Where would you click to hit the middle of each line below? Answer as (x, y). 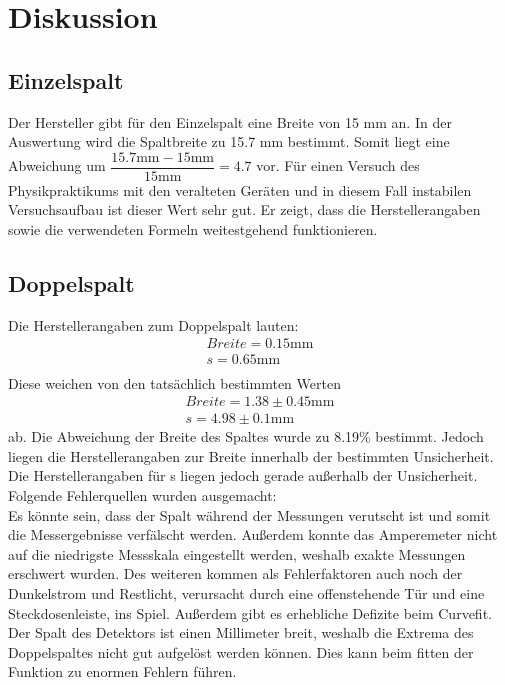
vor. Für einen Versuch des (338, 165)
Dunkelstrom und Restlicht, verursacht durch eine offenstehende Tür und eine (246, 592)
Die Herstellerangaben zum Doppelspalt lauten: (153, 324)
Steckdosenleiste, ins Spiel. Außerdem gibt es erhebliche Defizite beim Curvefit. (250, 612)
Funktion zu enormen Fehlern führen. (122, 671)
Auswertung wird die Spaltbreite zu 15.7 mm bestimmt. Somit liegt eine (229, 141)
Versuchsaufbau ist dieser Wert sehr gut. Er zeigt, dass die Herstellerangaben (244, 209)
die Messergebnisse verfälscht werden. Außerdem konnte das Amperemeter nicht (253, 534)
